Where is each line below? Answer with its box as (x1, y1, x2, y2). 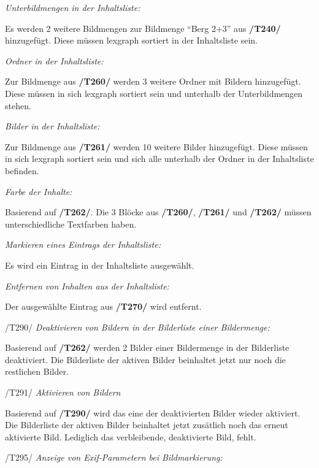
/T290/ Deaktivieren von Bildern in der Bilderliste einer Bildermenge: (5, 320, 270, 333)
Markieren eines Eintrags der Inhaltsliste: (5, 238, 161, 251)
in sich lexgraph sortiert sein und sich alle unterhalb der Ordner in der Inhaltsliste (5, 152, 314, 165)
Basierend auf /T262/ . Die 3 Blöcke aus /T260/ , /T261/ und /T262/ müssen (5, 205, 312, 218)
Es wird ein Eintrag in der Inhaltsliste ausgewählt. (5, 258, 194, 271)
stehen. (5, 99, 31, 112)
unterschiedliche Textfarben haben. (5, 217, 137, 230)
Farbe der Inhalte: (5, 185, 72, 198)
